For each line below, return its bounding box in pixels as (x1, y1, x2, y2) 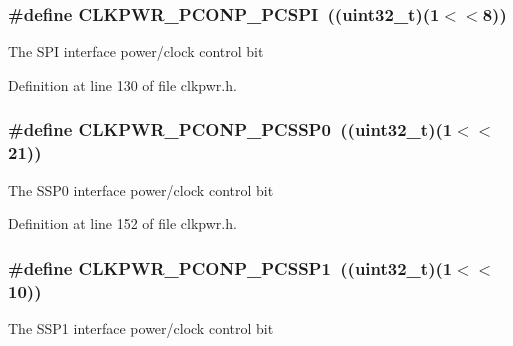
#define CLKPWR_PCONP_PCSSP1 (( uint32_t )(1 (8, 255, 453, 280)
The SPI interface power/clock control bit (8, 41, 264, 62)
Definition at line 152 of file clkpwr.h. (8, 213, 237, 234)
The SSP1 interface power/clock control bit (8, 317, 274, 338)
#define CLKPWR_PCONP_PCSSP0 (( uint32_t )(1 (8, 117, 453, 142)
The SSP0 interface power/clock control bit (8, 179, 274, 200)
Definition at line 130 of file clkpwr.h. (8, 74, 237, 95)
